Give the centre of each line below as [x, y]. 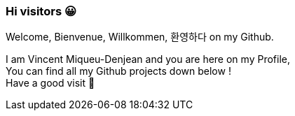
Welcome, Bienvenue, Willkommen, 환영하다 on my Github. [140, 37]
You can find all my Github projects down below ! [118, 71]
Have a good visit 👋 [50, 83]
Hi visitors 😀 [41, 11]
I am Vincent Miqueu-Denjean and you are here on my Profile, [148, 59]
